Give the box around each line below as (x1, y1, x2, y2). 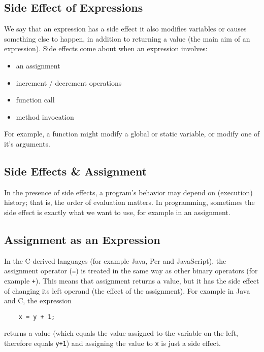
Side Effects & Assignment (4, 163, 147, 179)
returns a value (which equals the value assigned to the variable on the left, (4, 328, 238, 338)
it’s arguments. (4, 138, 50, 149)
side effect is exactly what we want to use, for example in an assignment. (4, 206, 230, 217)
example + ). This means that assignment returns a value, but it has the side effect (4, 275, 259, 286)
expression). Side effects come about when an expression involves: (4, 43, 208, 54)
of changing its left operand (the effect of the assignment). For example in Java (4, 285, 250, 296)
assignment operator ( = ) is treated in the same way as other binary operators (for (4, 265, 258, 276)
